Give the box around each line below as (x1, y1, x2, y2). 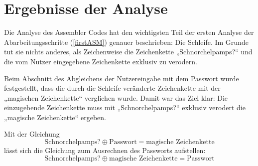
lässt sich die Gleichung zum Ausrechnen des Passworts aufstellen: (4, 145, 206, 156)
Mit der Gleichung (4, 129, 60, 139)
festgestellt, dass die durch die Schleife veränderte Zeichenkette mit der (4, 83, 221, 93)
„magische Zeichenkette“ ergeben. (4, 112, 107, 122)
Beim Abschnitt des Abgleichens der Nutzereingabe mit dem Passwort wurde (4, 73, 239, 83)
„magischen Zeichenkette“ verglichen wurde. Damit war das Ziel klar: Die (4, 92, 228, 103)
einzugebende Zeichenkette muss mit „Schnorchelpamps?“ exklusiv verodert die (4, 102, 246, 113)
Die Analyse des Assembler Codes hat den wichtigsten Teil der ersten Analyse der (4, 27, 254, 37)
